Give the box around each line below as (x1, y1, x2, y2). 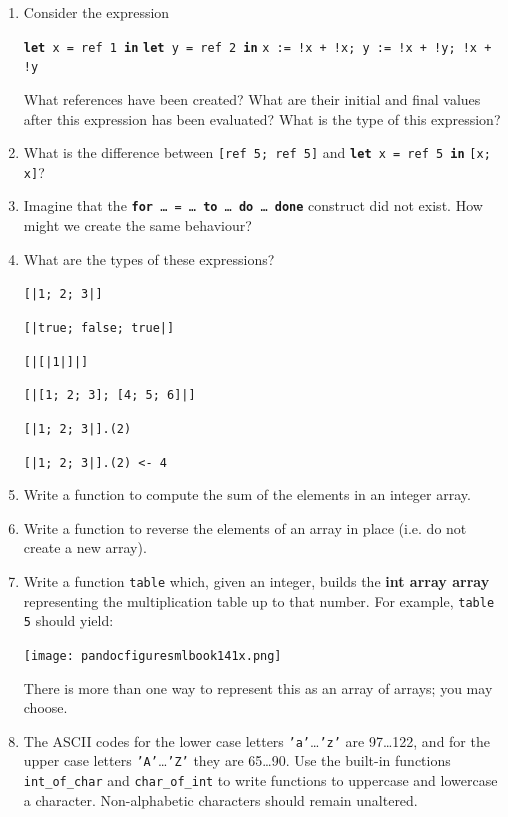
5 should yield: (23, 610, 114, 631)
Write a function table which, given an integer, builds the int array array (23, 570, 490, 591)
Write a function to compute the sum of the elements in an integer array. (23, 484, 471, 505)
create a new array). (23, 537, 147, 558)
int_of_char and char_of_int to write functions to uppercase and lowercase (23, 770, 498, 791)
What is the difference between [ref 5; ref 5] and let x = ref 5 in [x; (23, 142, 491, 163)
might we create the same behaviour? (23, 215, 252, 236)
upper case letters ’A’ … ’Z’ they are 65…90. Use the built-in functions (23, 750, 451, 771)
